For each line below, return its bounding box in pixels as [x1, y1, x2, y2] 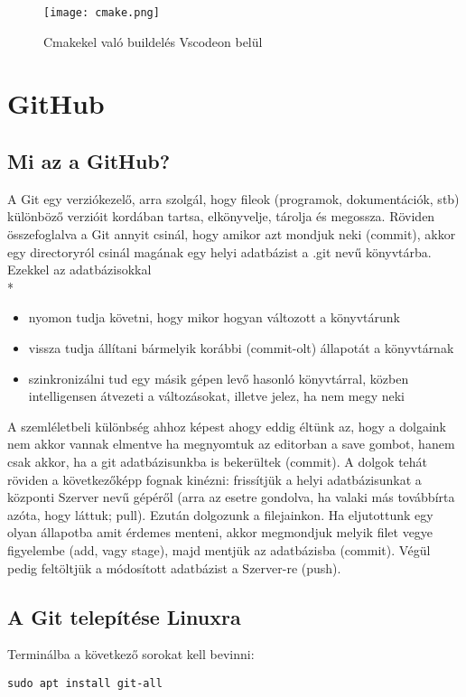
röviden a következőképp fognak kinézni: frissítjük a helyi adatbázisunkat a [7, 469, 422, 488]
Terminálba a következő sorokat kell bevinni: [7, 645, 255, 664]
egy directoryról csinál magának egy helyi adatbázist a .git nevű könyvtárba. [7, 242, 432, 261]
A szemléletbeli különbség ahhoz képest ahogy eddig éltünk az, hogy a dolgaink [7, 416, 446, 435]
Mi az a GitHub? [7, 147, 171, 175]
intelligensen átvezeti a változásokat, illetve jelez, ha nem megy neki [28, 386, 405, 405]
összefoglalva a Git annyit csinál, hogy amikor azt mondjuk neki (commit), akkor [7, 225, 456, 244]
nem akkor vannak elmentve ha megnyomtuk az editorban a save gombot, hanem [7, 434, 455, 453]
